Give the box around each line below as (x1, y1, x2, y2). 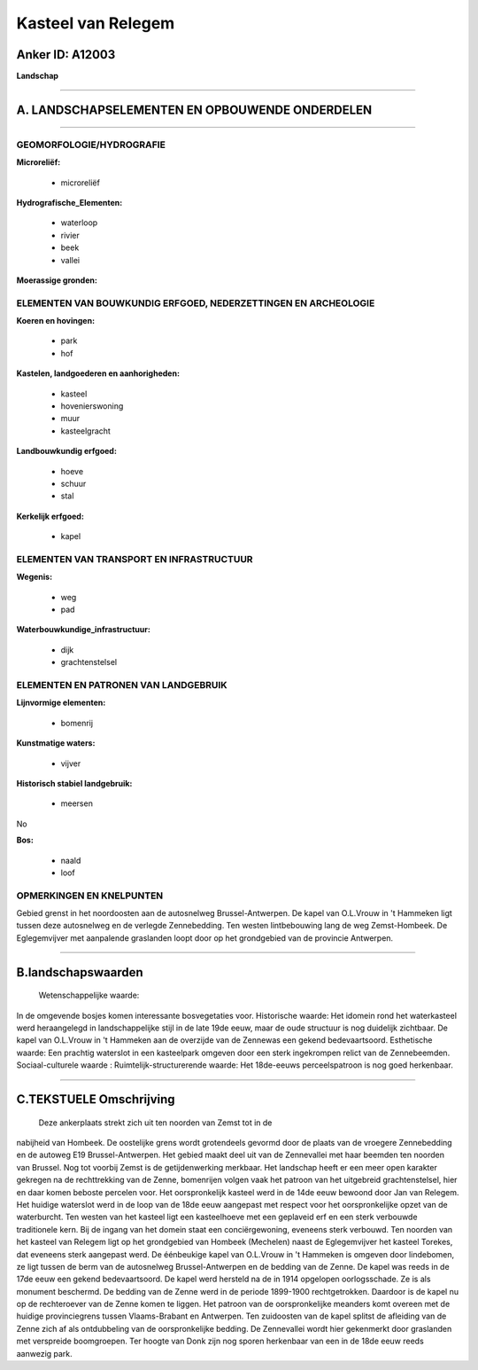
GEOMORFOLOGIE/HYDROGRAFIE (16, 138, 166, 151)
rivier (60, 230, 80, 240)
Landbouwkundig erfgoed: (16, 446, 117, 457)
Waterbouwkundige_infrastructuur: (16, 624, 150, 635)
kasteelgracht (60, 426, 111, 436)
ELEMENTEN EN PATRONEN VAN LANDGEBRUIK (16, 679, 227, 692)
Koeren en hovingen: (16, 316, 96, 326)
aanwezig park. (16, 1348, 73, 1358)
